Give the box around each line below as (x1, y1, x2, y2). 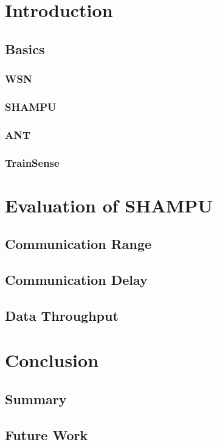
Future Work (5, 425, 88, 444)
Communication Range (5, 234, 152, 253)
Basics (5, 39, 45, 58)
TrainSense (5, 155, 60, 170)
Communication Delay (5, 270, 148, 289)
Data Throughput (5, 306, 119, 324)
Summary (5, 390, 67, 408)
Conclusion (5, 348, 99, 373)
